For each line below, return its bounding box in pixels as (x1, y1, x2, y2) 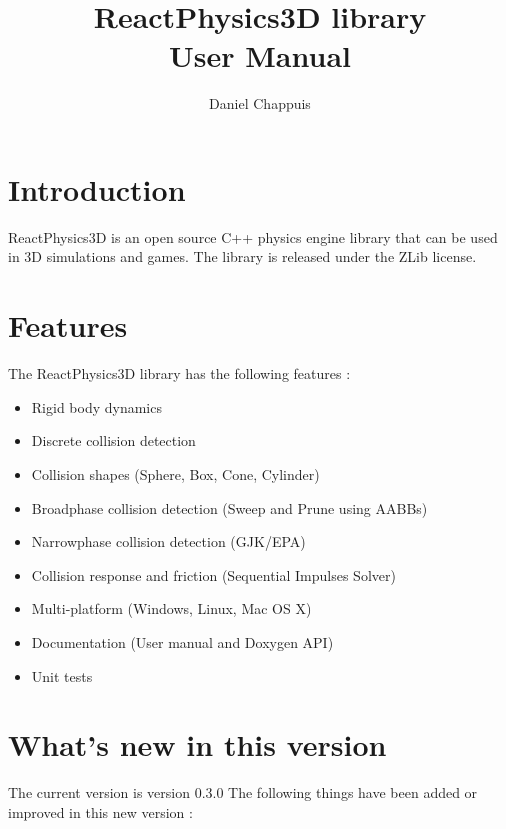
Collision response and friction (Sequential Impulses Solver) (31, 564, 396, 585)
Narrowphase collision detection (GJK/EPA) (31, 531, 306, 552)
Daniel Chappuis (209, 93, 311, 114)
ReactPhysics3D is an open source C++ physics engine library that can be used (8, 226, 498, 247)
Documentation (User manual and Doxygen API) (31, 631, 334, 652)
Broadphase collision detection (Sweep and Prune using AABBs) (31, 497, 428, 518)
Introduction (8, 168, 186, 209)
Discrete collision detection (31, 430, 196, 451)
